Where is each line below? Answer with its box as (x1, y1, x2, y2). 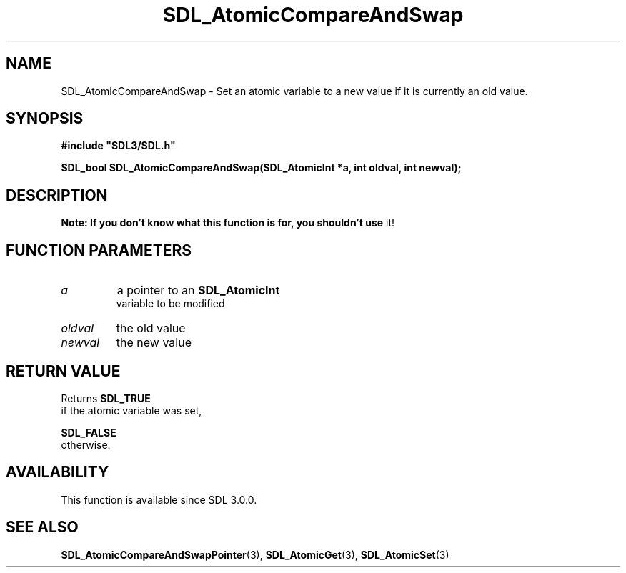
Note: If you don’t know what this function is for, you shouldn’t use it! (61, 216, 395, 229)
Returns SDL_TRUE (61, 392, 151, 404)
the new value (116, 335, 192, 350)
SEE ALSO (6, 518, 79, 537)
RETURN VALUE (6, 362, 121, 380)
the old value (116, 321, 186, 336)
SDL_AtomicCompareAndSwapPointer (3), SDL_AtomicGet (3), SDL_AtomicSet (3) (61, 548, 449, 561)
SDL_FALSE (61, 426, 116, 439)
